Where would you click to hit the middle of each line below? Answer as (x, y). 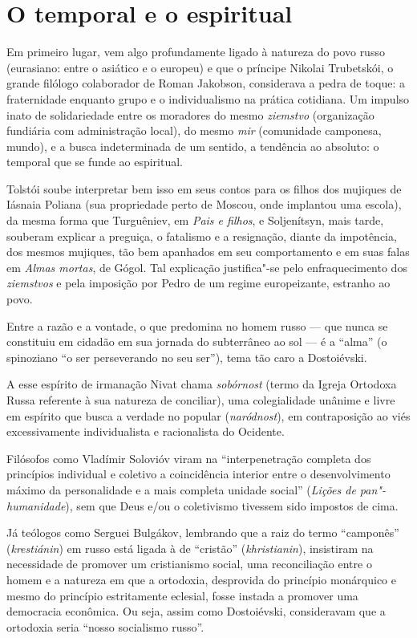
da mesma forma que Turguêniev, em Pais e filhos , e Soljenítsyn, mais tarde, (195, 220)
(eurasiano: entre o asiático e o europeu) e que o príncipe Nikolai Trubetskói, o (200, 67)
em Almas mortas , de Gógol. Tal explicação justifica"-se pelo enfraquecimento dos (207, 267)
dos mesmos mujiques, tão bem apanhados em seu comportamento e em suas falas (208, 252)
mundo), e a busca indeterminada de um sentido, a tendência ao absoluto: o (193, 146)
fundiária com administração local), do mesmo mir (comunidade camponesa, (194, 130)
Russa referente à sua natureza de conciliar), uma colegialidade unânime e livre (201, 400)
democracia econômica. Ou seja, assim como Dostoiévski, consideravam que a (196, 611)
